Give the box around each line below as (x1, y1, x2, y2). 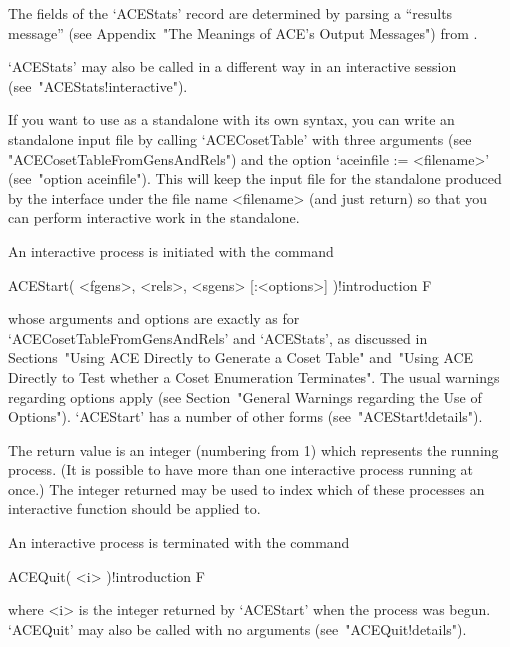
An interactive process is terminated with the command (8, 532, 350, 553)
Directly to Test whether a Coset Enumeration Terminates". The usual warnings (8, 366, 500, 387)
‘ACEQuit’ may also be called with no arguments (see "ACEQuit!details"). (8, 618, 467, 639)
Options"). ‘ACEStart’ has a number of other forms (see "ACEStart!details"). (8, 406, 483, 427)
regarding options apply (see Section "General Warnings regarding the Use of (8, 386, 482, 407)
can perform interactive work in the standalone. (8, 207, 300, 228)
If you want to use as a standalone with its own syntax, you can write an (8, 109, 455, 130)
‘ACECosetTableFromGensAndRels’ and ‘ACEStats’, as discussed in (8, 327, 428, 348)
